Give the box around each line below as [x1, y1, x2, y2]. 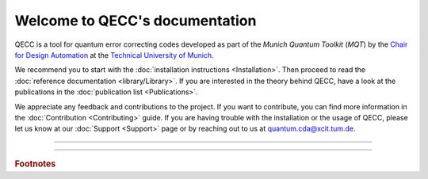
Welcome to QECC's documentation [14, 12, 257, 29]
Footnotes [14, 158, 56, 169]
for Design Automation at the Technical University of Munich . [14, 50, 214, 59]
